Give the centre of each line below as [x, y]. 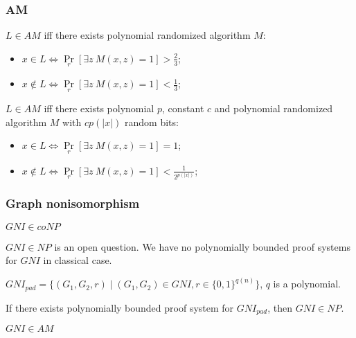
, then [280, 307]
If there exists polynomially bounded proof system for [120, 307]
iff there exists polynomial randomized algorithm [147, 35]
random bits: [152, 122]
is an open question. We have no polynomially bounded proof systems [202, 246]
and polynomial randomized [274, 108]
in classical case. [78, 260]
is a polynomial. [307, 284]
